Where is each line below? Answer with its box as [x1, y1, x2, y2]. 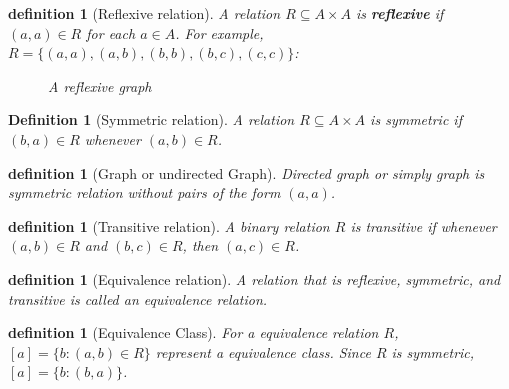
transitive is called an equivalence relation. [8, 288, 268, 309]
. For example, [175, 22, 264, 43]
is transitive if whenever [350, 215, 497, 236]
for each [86, 22, 136, 43]
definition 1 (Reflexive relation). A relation [8, 3, 281, 23]
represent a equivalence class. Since [155, 341, 371, 362]
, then [182, 235, 218, 256]
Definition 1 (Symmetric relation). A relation [8, 109, 295, 130]
